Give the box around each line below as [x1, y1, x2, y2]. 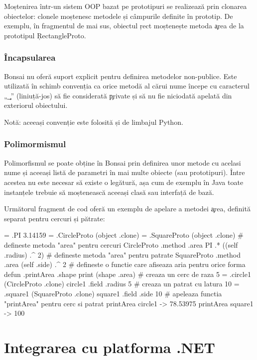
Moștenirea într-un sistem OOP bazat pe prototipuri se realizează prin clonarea [4, 1, 247, 11]
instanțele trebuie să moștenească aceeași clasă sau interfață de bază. [4, 186, 214, 197]
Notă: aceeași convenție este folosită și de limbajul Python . [4, 116, 183, 127]
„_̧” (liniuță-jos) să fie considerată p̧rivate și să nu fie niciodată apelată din [4, 90, 232, 100]
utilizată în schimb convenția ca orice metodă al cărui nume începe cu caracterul [4, 81, 250, 91]
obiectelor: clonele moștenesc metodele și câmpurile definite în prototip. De [4, 10, 233, 21]
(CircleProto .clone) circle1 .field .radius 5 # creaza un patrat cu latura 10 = [4, 278, 240, 289]
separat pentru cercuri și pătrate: [4, 213, 105, 223]
